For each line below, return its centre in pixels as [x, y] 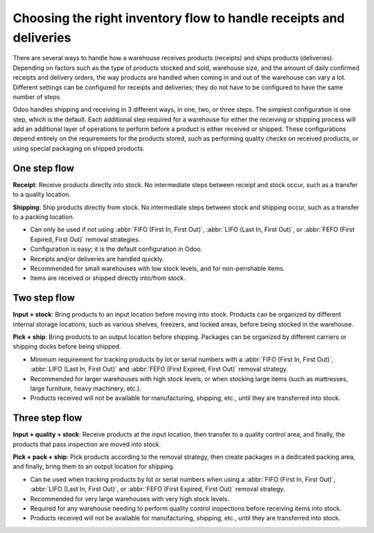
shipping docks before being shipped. [67, 347]
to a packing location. [44, 217]
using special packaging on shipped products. [79, 148]
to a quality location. [42, 195]
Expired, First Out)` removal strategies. [85, 239]
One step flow [44, 168]
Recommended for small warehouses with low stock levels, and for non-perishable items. [158, 268]
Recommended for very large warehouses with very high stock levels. [130, 498]
